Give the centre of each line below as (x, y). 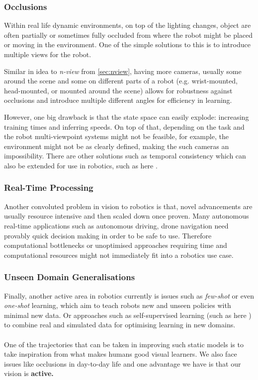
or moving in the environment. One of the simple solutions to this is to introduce (127, 44)
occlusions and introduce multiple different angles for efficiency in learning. (118, 100)
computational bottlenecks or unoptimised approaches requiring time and (116, 245)
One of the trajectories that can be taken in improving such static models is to (124, 344)
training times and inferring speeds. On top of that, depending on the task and (124, 126)
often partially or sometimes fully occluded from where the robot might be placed (129, 35)
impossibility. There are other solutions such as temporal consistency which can (125, 156)
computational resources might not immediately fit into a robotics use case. (119, 255)
